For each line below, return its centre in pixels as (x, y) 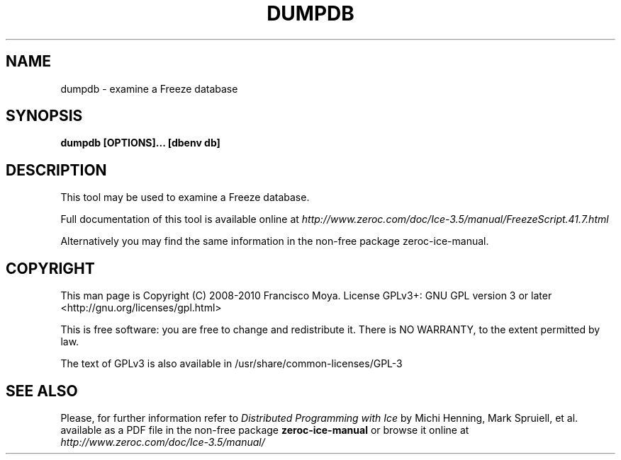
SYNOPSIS (44, 116)
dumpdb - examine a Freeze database (149, 88)
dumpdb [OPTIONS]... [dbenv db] (140, 143)
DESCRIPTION (56, 170)
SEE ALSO (42, 391)
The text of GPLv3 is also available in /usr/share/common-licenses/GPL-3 (231, 364)
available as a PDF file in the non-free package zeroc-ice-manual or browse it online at (265, 430)
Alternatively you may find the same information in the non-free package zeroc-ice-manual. (275, 241)
